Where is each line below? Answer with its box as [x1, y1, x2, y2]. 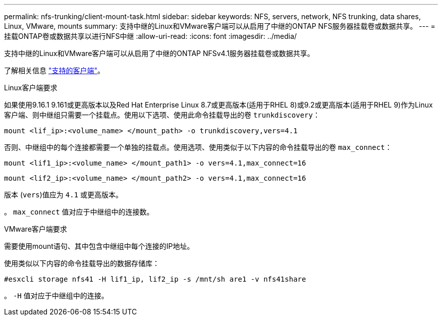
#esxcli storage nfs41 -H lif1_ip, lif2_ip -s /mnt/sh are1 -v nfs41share [4, 275, 306, 283]
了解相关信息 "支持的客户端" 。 [4, 66, 104, 75]
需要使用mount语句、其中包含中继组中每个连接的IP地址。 [4, 242, 194, 250]
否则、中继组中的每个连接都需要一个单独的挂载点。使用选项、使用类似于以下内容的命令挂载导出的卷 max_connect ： [4, 143, 392, 151]
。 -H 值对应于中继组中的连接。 [4, 291, 108, 300]
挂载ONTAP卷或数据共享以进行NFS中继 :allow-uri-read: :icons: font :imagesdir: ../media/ [4, 32, 297, 40]
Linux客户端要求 [4, 83, 58, 92]
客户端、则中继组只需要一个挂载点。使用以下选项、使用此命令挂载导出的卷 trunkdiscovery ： [4, 111, 320, 119]
